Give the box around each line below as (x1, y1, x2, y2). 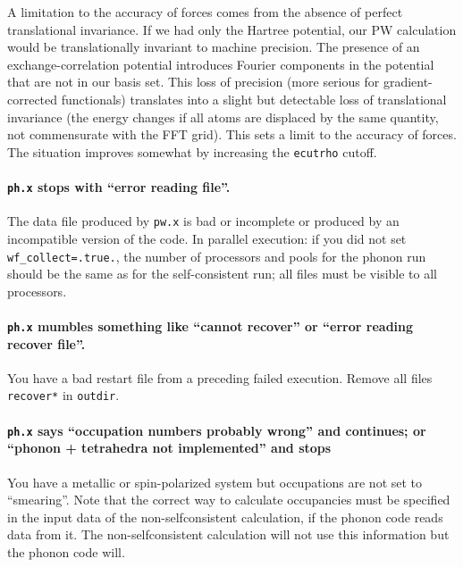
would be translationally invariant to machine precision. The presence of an (7, 38, 420, 56)
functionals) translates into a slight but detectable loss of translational (61, 89, 447, 108)
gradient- (383, 72, 433, 91)
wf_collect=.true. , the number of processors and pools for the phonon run (7, 246, 426, 265)
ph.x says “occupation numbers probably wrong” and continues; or (7, 421, 426, 439)
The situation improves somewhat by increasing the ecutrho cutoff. (7, 142, 377, 161)
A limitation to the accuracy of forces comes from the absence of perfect (7, 3, 403, 21)
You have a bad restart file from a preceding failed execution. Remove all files (7, 368, 433, 387)
